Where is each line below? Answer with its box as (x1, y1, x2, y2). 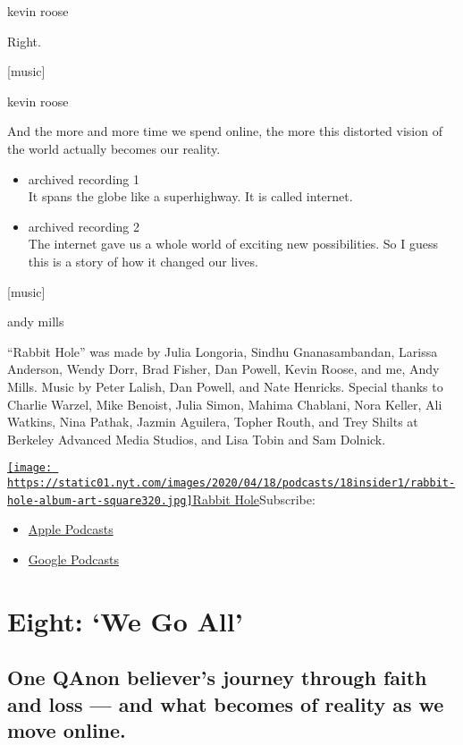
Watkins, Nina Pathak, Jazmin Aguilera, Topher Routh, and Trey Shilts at (7, 412, 418, 431)
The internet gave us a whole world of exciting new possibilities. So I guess (28, 234, 439, 253)
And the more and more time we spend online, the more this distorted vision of (7, 122, 442, 140)
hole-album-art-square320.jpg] (7, 494, 193, 507)
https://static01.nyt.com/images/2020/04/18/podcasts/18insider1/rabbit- (7, 476, 456, 489)
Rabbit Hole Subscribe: (192, 489, 316, 508)
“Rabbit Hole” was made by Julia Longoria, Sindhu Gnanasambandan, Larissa (7, 342, 438, 360)
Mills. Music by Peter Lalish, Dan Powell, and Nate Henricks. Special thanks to (7, 377, 443, 395)
